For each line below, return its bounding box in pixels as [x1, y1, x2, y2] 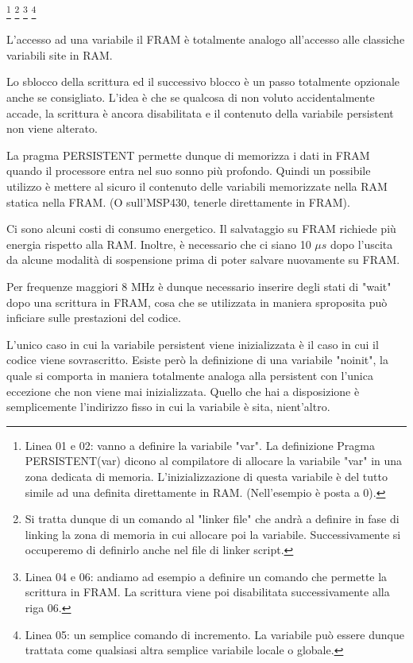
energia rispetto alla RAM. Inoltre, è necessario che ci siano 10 [6, 235, 311, 252]
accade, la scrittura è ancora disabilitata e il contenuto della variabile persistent [6, 104, 394, 121]
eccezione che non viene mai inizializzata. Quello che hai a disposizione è [6, 382, 360, 399]
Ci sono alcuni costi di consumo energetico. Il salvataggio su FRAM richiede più [6, 220, 396, 237]
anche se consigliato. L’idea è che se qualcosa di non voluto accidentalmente [6, 89, 375, 106]
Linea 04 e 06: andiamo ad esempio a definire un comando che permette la [25, 568, 388, 584]
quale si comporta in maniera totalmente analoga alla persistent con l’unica [6, 366, 373, 383]
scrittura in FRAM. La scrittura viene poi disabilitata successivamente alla [25, 584, 390, 600]
